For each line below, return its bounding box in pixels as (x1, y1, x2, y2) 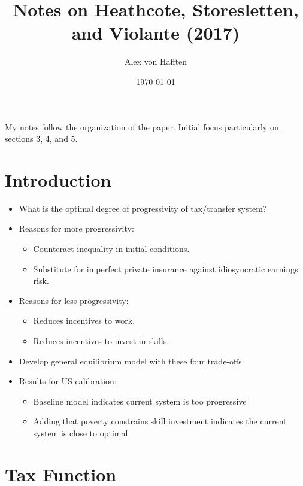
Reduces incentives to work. (33, 314, 135, 327)
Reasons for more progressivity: (19, 222, 134, 235)
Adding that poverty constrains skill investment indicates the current (33, 415, 287, 427)
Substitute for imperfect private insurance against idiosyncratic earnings (33, 262, 298, 275)
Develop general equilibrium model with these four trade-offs (19, 354, 242, 367)
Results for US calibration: (19, 375, 117, 387)
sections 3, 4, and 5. (5, 132, 78, 145)
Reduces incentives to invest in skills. (33, 334, 169, 347)
